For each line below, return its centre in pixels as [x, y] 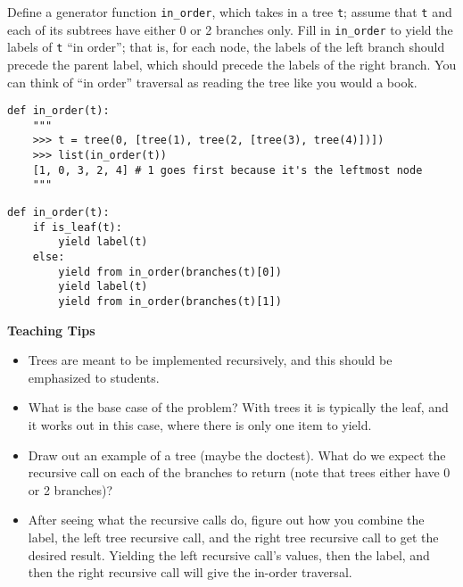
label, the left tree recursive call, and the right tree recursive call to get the [233, 537]
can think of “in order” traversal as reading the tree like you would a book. [212, 82]
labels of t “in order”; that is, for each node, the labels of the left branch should [226, 47]
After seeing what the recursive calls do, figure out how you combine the [226, 520]
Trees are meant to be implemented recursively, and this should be [210, 360]
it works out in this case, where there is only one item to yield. [200, 425]
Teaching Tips [51, 330]
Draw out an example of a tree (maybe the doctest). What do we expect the [237, 455]
